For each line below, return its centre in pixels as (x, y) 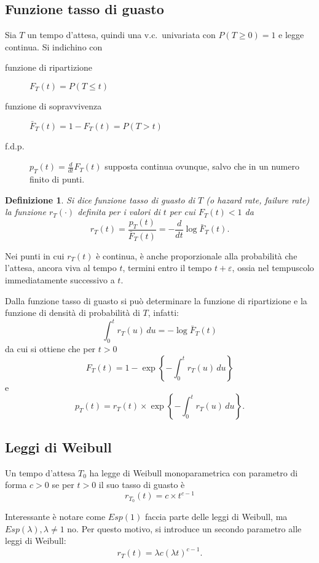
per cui (182, 212)
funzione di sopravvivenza (53, 105)
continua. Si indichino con (54, 46)
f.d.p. (15, 145)
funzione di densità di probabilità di (73, 313)
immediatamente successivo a (60, 280)
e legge (291, 35)
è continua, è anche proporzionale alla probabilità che (197, 255)
